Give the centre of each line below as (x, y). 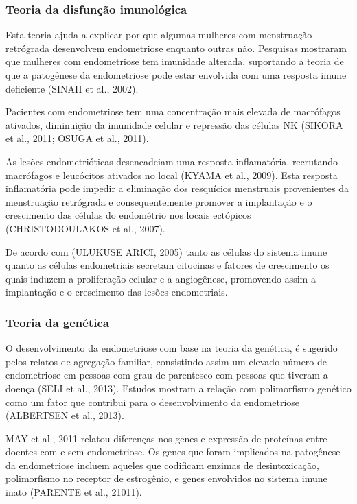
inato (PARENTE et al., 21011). (74, 492)
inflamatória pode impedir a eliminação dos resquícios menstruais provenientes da (177, 188)
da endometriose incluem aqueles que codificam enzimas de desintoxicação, (162, 465)
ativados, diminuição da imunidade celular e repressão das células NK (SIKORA (174, 124)
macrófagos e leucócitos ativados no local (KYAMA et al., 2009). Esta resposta (172, 175)
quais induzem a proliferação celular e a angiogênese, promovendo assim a (161, 278)
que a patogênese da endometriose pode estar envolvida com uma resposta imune (176, 75)
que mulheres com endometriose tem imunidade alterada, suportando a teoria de (175, 61)
